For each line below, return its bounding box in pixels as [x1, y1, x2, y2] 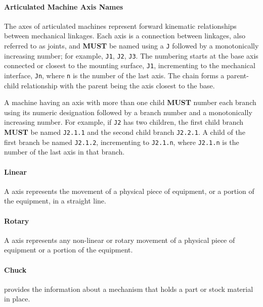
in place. [4, 293, 30, 304]
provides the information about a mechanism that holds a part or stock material [4, 283, 253, 294]
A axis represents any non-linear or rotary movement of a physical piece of [4, 234, 235, 245]
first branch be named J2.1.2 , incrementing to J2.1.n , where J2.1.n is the [4, 136, 239, 147]
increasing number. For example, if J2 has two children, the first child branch [4, 117, 244, 127]
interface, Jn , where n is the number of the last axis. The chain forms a [4, 70, 225, 80]
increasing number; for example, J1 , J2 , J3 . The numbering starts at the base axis [4, 50, 258, 61]
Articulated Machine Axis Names [4, 1, 123, 12]
